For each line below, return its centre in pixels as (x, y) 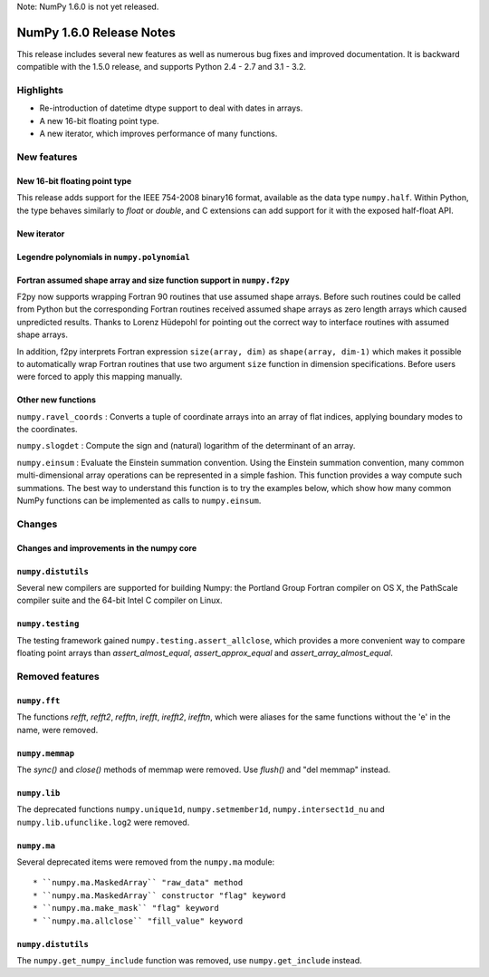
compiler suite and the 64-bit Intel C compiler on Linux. (120, 600)
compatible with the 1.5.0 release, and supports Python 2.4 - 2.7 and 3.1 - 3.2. (162, 67)
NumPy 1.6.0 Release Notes (96, 32)
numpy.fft (38, 701)
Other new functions (57, 400)
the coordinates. (47, 430)
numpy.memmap (46, 753)
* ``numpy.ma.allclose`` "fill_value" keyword (138, 921)
